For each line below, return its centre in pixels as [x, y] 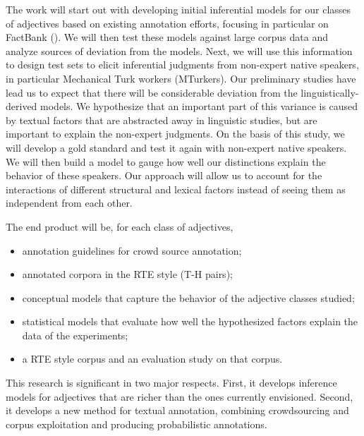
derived [22, 106]
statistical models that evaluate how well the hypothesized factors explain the [190, 321]
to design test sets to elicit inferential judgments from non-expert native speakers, [182, 65]
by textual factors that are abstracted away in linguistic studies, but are [162, 120]
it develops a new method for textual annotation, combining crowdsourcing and [177, 410]
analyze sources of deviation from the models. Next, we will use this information [179, 50]
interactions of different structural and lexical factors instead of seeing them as [176, 189]
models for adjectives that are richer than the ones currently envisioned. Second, [180, 396]
